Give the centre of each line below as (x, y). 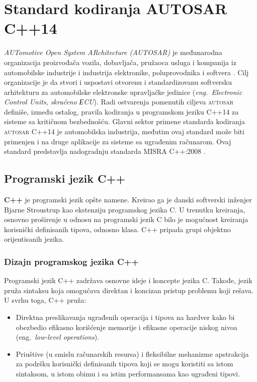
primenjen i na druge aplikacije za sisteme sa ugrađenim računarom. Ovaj (118, 141)
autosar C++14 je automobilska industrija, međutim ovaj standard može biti (124, 131)
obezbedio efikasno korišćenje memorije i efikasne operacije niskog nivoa (126, 327)
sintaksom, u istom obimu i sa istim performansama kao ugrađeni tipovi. (128, 373)
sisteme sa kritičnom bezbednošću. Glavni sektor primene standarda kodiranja (125, 121)
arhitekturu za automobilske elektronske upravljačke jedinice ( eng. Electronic (123, 92)
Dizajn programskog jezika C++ (71, 261)
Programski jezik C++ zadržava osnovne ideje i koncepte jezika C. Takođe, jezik (128, 280)
